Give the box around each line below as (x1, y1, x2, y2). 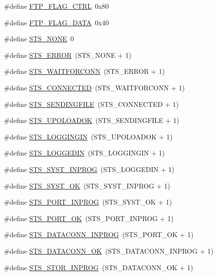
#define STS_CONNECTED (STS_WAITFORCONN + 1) (4, 82, 185, 92)
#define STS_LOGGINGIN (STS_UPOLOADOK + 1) (4, 131, 173, 141)
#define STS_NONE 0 (4, 34, 74, 44)
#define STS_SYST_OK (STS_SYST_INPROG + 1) (4, 180, 170, 190)
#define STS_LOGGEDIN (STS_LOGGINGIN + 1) (4, 148, 165, 158)
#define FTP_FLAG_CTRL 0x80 (4, 1, 109, 11)
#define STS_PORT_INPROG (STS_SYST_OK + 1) (4, 197, 172, 207)
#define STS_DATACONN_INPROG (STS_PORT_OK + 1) (4, 229, 194, 240)
